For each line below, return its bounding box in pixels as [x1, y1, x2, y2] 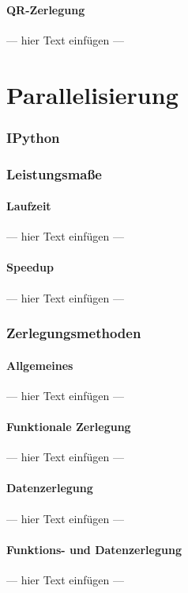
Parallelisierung [6, 78, 179, 110]
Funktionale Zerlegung [6, 418, 131, 435]
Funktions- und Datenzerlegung [6, 541, 182, 557]
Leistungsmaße [6, 164, 102, 183]
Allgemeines [6, 356, 73, 373]
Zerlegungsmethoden [6, 323, 141, 343]
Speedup [6, 259, 54, 275]
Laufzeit [6, 198, 51, 214]
